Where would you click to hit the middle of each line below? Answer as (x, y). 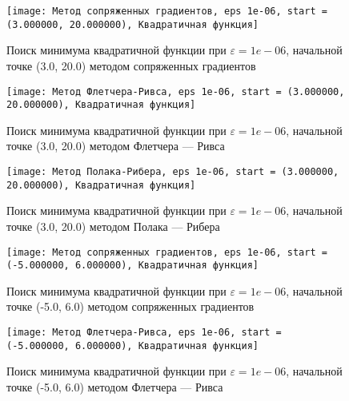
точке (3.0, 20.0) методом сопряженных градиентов (131, 65)
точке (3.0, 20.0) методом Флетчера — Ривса (116, 146)
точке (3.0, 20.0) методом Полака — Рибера (113, 226)
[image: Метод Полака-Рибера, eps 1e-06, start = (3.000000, (173, 172)
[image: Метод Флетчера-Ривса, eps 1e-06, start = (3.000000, (176, 91)
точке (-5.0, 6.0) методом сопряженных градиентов (130, 306)
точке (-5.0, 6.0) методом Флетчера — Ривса (115, 386)
